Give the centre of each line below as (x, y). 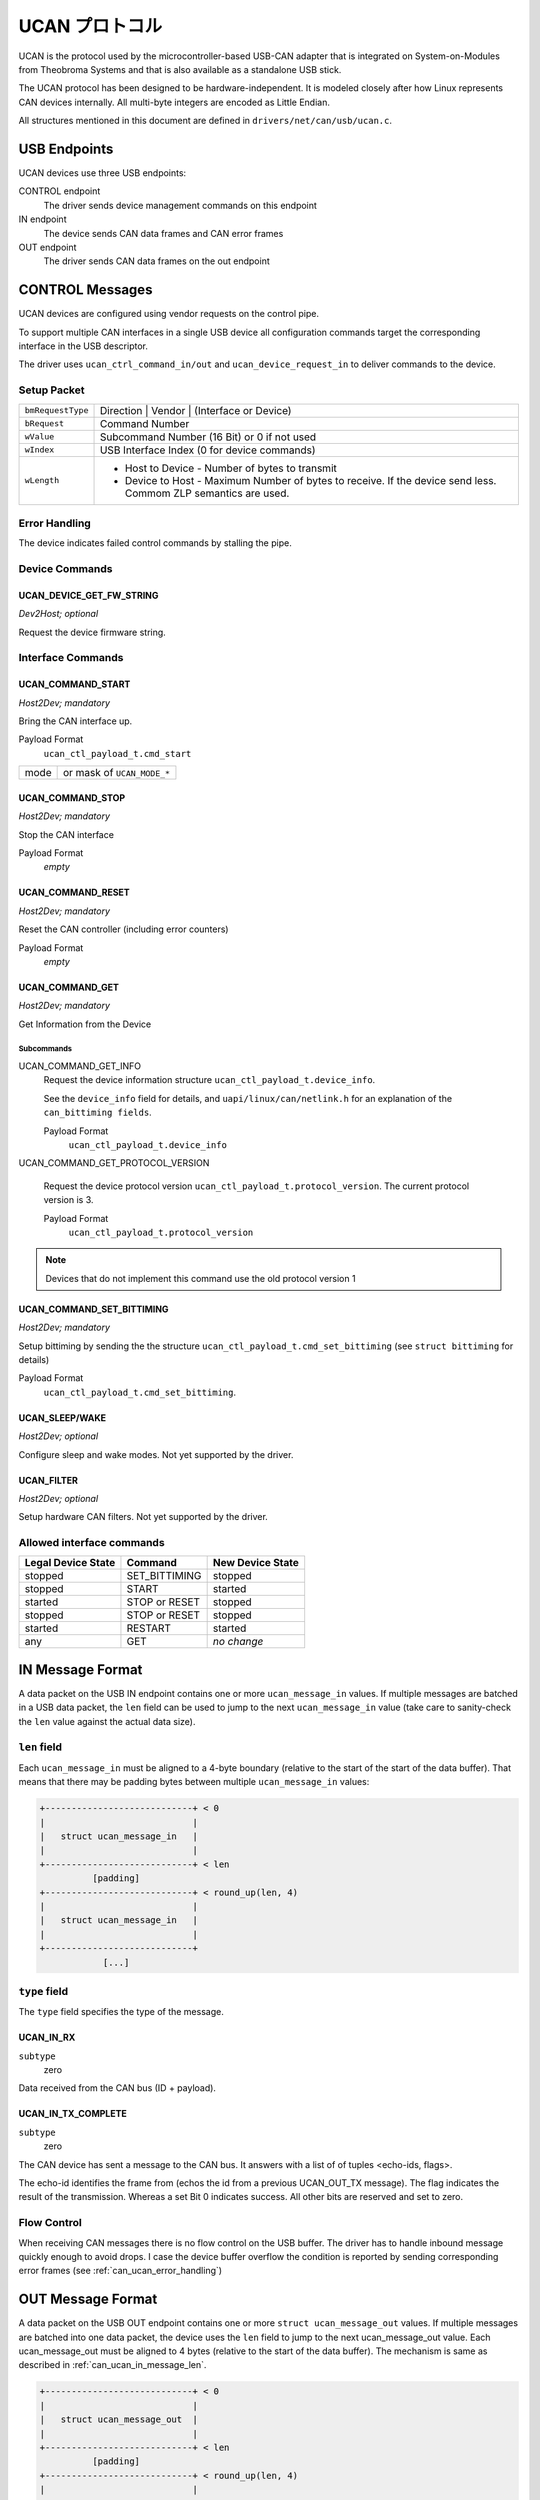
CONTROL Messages (85, 290)
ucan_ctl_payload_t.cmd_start (117, 753)
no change (238, 1642)
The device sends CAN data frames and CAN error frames (163, 233)
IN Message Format (80, 1669)
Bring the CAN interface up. (75, 721)
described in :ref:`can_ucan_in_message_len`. (112, 2365)
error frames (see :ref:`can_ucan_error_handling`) (120, 2271)
